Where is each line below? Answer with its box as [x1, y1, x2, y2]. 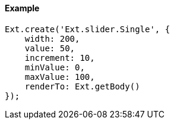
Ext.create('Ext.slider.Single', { [5, 24, 170, 34]
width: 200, [24, 33, 80, 44]
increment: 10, [24, 52, 95, 63]
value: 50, [24, 43, 75, 53]
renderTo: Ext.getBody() [24, 81, 140, 91]
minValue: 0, [24, 62, 85, 72]
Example [5, 3, 40, 13]
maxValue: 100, [24, 72, 95, 82]
